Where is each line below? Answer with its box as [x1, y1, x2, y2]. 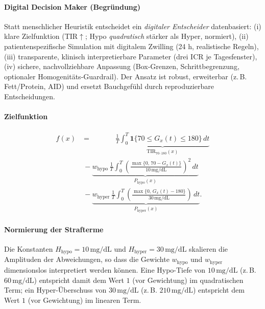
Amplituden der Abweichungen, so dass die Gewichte [4, 254, 170, 264]
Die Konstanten [4, 244, 53, 254]
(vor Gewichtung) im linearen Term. [28, 294, 141, 305]
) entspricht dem [193, 284, 245, 295]
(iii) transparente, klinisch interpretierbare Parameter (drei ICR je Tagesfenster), [4, 51, 257, 61]
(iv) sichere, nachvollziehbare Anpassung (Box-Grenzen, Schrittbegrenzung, [4, 61, 239, 72]
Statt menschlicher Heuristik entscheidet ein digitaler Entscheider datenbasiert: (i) [4, 20, 261, 31]
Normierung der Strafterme [4, 224, 104, 234]
